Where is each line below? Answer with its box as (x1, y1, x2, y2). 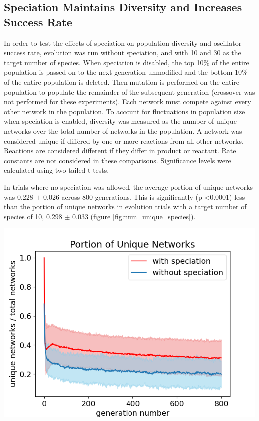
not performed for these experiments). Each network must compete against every (4, 96, 251, 107)
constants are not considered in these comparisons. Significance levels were (4, 155, 231, 165)
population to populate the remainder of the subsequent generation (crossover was (4, 86, 255, 97)
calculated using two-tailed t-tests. (4, 165, 109, 175)
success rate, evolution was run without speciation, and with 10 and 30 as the (4, 47, 241, 58)
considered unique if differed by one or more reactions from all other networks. (4, 135, 244, 146)
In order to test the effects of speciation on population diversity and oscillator (4, 37, 242, 48)
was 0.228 (4, 191, 33, 202)
